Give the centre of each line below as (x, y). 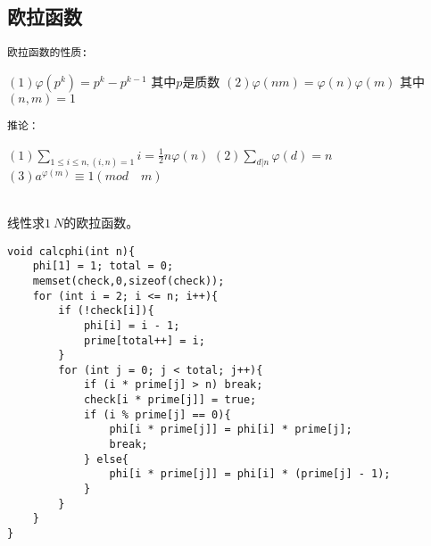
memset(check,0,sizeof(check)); (128, 281)
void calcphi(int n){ (71, 251)
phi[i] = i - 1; (132, 325)
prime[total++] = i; (144, 340)
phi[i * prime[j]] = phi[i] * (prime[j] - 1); (250, 474)
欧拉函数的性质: (48, 53)
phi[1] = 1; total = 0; (103, 266)
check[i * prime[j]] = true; (170, 400)
